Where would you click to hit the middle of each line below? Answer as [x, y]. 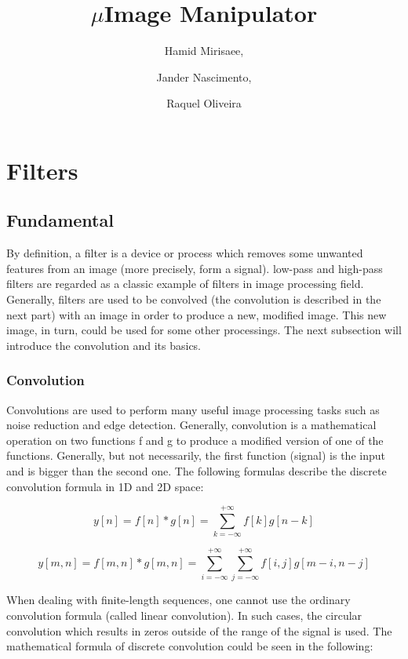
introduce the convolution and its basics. [104, 345]
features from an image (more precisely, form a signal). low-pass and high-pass [195, 268]
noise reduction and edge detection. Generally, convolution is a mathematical [191, 425]
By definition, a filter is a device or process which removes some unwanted [185, 253]
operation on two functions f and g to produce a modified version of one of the [195, 440]
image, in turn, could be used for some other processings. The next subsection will [204, 330]
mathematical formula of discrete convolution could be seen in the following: [190, 646]
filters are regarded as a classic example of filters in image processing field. [185, 284]
